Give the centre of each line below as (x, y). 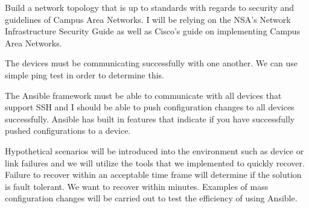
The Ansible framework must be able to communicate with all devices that (143, 95)
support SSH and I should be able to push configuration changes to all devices (150, 107)
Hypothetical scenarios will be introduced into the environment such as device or (154, 150)
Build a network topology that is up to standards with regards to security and (150, 7)
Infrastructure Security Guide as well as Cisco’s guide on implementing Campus (153, 31)
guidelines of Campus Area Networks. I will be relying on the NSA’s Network (148, 19)
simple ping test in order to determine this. (85, 74)
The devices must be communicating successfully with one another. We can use (151, 63)
